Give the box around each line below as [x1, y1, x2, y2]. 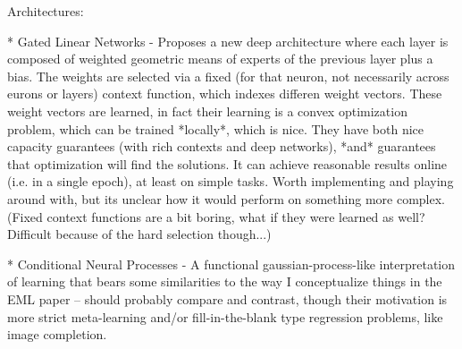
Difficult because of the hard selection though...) [7, 225, 272, 243]
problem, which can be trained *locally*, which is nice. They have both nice [7, 119, 424, 138]
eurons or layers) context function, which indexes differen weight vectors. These [7, 84, 442, 103]
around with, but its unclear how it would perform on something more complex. [7, 189, 445, 208]
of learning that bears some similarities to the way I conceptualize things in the [7, 272, 442, 291]
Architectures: [7, 2, 84, 20]
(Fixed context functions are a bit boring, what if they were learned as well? [7, 207, 425, 226]
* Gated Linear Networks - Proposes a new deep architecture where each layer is [7, 31, 449, 50]
